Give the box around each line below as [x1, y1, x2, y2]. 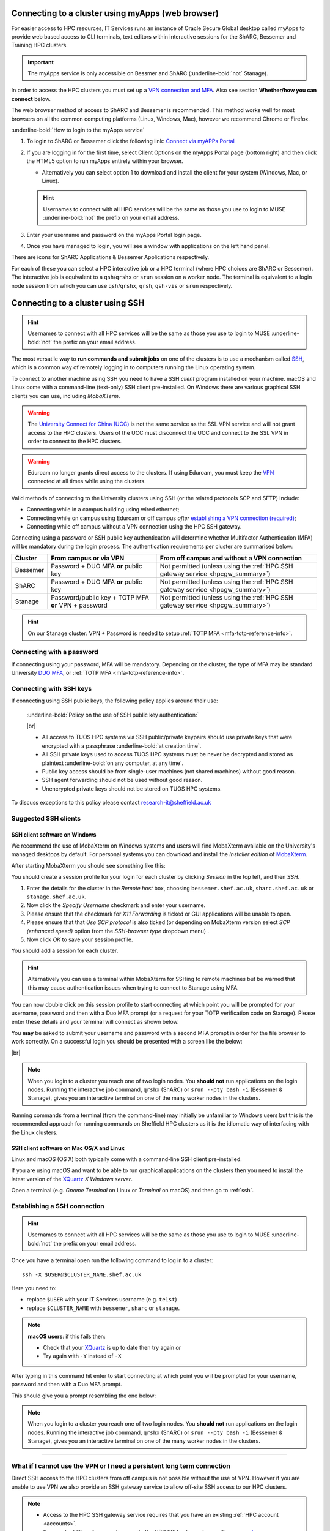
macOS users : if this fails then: [28, 1333, 106, 1340]
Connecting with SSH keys [11, 684, 92, 693]
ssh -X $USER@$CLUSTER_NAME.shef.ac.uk [22, 1271, 142, 1278]
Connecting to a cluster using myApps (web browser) [11, 8, 219, 18]
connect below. [11, 95, 51, 102]
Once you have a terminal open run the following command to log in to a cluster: [11, 1257, 213, 1264]
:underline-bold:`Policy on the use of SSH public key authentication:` [26, 711, 199, 718]
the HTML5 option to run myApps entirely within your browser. [26, 157, 183, 165]
